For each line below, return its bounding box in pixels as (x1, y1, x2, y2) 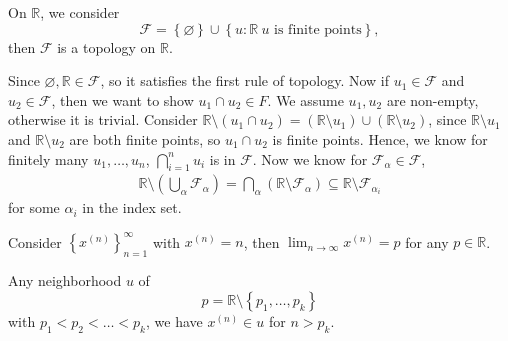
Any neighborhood (8, 270, 122, 291)
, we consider (40, 2, 120, 22)
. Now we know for (252, 148, 368, 169)
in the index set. (82, 197, 182, 218)
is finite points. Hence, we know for (272, 128, 488, 149)
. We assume (267, 89, 344, 110)
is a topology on (57, 36, 156, 57)
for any (405, 231, 449, 252)
